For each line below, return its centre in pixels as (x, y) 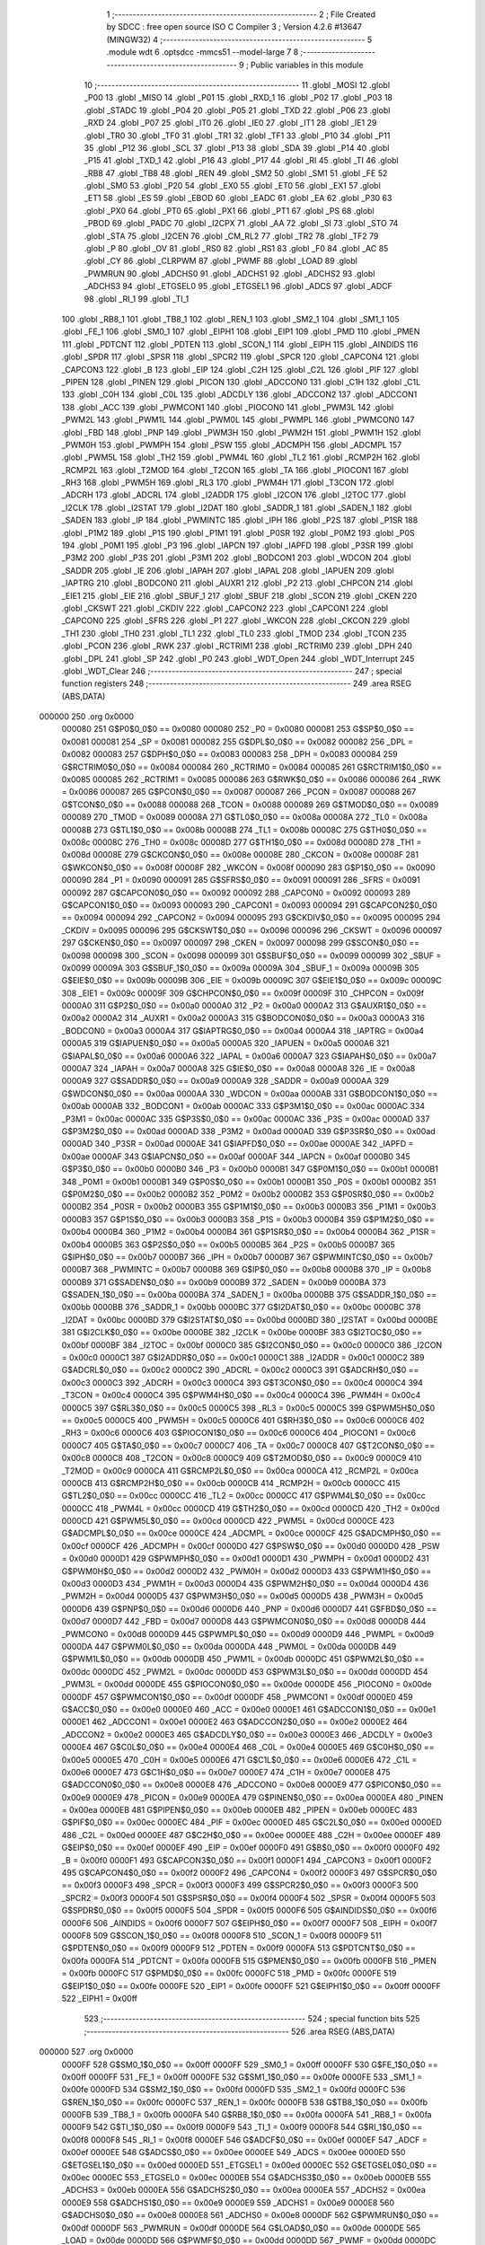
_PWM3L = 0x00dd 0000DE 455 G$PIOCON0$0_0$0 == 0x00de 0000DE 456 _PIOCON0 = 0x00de (247, 1685)
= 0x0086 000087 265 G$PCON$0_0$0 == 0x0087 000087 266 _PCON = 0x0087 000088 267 (239, 792)
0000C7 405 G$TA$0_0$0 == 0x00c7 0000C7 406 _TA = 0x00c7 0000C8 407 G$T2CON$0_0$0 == (248, 1445)
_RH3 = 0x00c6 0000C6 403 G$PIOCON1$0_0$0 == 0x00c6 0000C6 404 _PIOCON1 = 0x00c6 (239, 1433)
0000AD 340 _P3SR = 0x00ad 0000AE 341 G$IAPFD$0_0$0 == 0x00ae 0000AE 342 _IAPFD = (238, 1144)
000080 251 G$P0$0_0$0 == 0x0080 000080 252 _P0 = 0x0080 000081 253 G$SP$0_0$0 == (238, 729)
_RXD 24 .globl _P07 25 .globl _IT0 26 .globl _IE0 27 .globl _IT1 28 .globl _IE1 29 (230, 123)
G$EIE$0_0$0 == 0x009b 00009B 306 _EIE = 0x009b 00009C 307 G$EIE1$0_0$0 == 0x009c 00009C (251, 981)
